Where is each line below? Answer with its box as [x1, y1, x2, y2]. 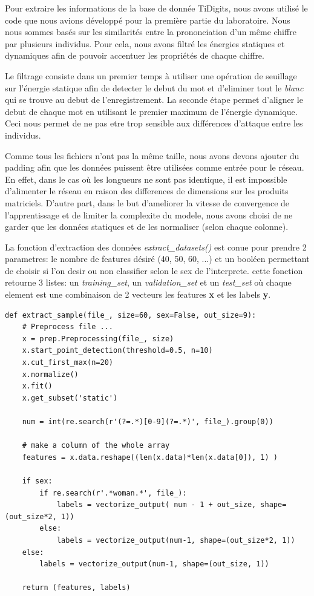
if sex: [22, 476, 53, 485]
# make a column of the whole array [22, 441, 170, 450]
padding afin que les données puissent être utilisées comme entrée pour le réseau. [5, 161, 304, 174]
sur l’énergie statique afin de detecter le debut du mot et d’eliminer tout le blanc [5, 81, 304, 94]
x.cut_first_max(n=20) [22, 358, 113, 367]
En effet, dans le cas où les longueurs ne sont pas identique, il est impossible [5, 172, 287, 185]
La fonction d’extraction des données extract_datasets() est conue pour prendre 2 [5, 240, 307, 253]
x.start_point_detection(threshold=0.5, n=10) [22, 346, 213, 355]
